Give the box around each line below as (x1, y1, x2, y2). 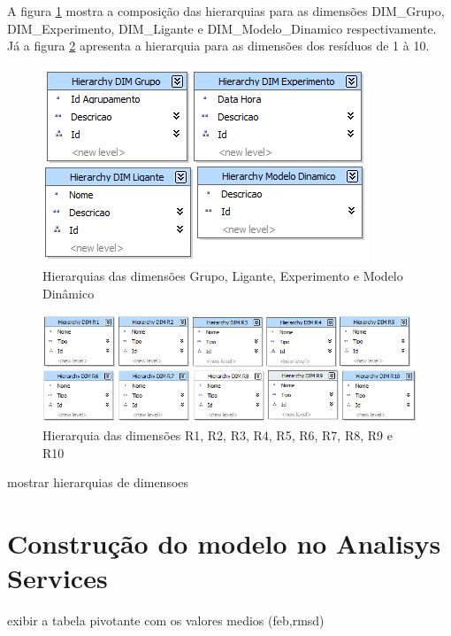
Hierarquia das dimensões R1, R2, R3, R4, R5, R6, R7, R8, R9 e (42, 425, 393, 444)
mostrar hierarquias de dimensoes (7, 473, 189, 492)
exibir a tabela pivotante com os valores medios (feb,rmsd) (7, 611, 325, 630)
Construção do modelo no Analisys (7, 524, 441, 561)
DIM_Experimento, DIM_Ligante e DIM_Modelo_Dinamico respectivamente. (7, 19, 437, 37)
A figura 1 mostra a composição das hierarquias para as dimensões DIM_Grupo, (7, 2, 445, 19)
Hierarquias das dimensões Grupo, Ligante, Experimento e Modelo (42, 267, 403, 285)
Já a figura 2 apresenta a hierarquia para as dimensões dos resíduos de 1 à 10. (7, 36, 430, 55)
